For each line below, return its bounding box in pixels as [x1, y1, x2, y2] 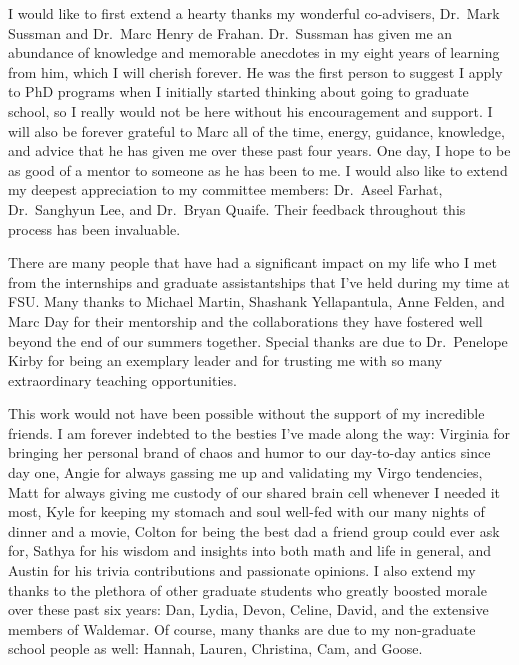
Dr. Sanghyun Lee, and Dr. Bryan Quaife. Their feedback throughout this [8, 198, 466, 219]
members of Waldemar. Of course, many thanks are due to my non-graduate [8, 618, 476, 639]
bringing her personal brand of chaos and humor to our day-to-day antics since [8, 442, 491, 463]
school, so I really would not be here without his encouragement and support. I [8, 100, 493, 121]
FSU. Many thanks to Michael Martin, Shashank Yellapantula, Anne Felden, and [8, 291, 505, 312]
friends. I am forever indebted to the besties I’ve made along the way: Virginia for [8, 422, 511, 443]
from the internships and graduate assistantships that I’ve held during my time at [8, 271, 510, 292]
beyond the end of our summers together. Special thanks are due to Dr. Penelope [8, 330, 508, 351]
